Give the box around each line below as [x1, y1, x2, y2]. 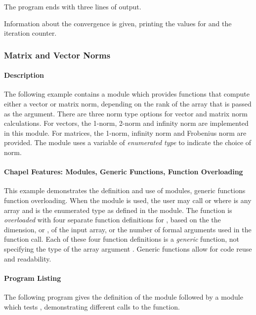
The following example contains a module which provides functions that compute [4, 89, 250, 99]
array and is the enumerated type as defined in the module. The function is [4, 205, 232, 215]
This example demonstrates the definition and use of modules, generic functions [4, 185, 246, 196]
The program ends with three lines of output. [4, 1, 141, 11]
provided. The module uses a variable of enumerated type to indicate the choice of [4, 137, 252, 148]
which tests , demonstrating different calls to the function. [4, 301, 180, 312]
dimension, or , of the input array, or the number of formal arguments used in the [4, 224, 252, 234]
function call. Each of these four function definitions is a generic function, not [4, 234, 240, 244]
